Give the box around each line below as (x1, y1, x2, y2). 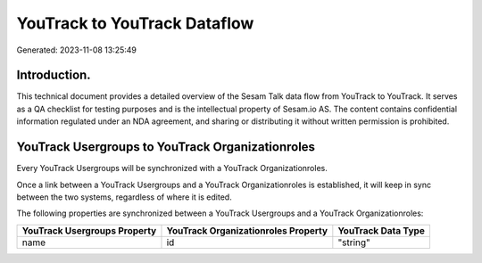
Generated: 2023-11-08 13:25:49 (16, 45, 137, 55)
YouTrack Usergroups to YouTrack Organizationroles (16, 139, 316, 155)
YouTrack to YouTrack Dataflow (16, 13, 254, 33)
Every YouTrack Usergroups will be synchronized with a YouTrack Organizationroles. (16, 163, 328, 174)
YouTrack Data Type (337, 224, 426, 236)
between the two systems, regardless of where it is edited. (16, 192, 232, 202)
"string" (337, 236, 370, 249)
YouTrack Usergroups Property (21, 224, 157, 236)
